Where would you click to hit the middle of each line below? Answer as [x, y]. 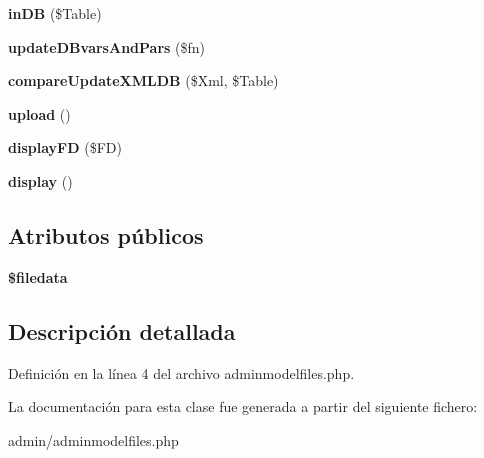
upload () [39, 113]
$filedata [38, 276]
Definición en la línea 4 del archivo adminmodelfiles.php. [181, 372]
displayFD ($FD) [65, 147]
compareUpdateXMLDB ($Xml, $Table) [143, 80]
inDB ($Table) [55, 13]
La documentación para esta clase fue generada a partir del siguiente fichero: [243, 406]
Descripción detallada [122, 330]
